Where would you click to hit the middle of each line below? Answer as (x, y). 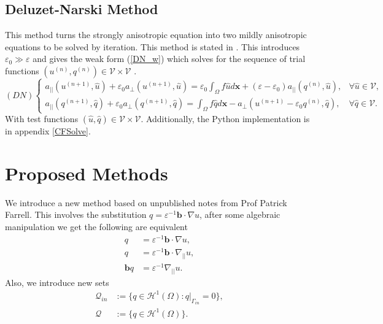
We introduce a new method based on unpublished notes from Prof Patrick (146, 202)
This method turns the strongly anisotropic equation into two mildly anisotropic (156, 35)
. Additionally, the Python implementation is (225, 119)
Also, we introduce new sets (57, 282)
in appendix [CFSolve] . (48, 131)
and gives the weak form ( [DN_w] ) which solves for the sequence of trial (169, 59)
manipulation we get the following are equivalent (96, 227)
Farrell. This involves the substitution (76, 214)
